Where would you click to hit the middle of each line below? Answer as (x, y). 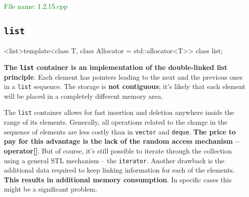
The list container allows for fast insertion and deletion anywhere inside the (119, 112)
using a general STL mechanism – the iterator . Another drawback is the (114, 160)
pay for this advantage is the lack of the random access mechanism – (122, 141)
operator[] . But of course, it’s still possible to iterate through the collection (118, 150)
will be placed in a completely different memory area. (84, 96)
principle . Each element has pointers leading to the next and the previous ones (123, 77)
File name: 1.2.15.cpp (36, 6)
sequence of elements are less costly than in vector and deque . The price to (120, 131)
